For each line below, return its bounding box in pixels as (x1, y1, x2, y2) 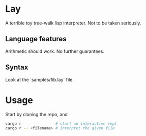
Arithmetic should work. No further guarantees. (5, 48, 105, 54)
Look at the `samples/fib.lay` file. (5, 76, 74, 83)
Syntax (5, 63, 28, 72)
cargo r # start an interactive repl (5, 121, 117, 126)
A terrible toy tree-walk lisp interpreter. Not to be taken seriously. (5, 20, 141, 26)
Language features (5, 35, 67, 43)
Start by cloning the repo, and (5, 111, 68, 117)
